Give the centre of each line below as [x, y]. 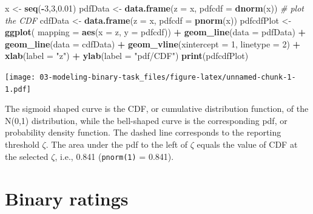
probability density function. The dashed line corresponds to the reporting [143, 132]
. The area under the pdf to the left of [117, 144]
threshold [22, 144]
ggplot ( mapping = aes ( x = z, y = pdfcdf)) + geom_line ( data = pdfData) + [156, 32]
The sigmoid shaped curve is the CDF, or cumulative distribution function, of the [157, 109]
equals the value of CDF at [247, 144]
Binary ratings [67, 198]
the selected [27, 156]
